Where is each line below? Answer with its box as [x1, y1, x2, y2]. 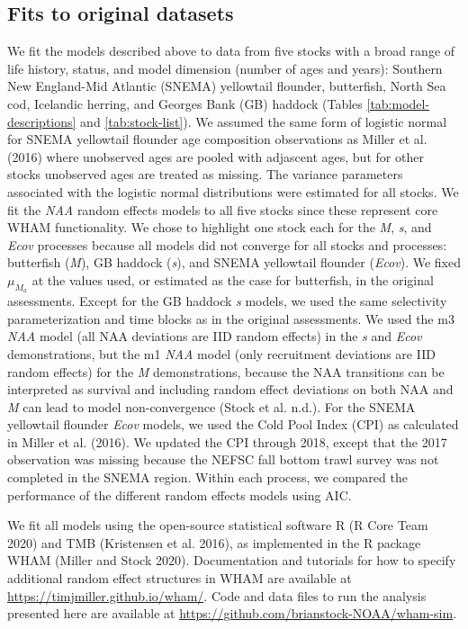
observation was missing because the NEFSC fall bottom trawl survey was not [7, 450, 439, 469]
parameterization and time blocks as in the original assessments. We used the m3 [7, 309, 454, 328]
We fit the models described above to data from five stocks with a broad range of [7, 41, 455, 60]
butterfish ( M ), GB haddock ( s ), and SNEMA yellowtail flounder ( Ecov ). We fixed [7, 253, 462, 272]
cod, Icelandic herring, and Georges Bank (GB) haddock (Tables [7, 94, 363, 112]
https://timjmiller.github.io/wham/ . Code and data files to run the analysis [7, 586, 427, 605]
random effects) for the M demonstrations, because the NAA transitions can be [7, 362, 445, 381]
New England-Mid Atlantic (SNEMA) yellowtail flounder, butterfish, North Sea [7, 76, 446, 95]
